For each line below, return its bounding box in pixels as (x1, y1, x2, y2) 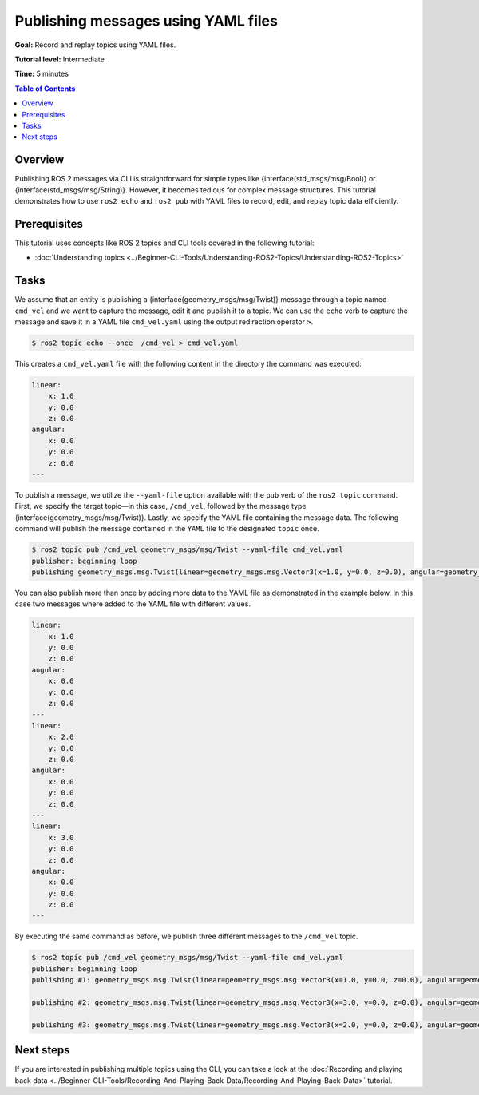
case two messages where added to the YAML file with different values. (14, 599, 251, 609)
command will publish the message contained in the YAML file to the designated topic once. (14, 524, 319, 534)
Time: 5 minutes (14, 69, 69, 79)
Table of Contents (14, 84, 76, 93)
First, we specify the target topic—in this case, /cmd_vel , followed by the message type (14, 502, 307, 511)
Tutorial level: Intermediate (14, 54, 105, 64)
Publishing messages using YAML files (14, 12, 279, 30)
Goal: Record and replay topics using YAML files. (14, 40, 176, 50)
